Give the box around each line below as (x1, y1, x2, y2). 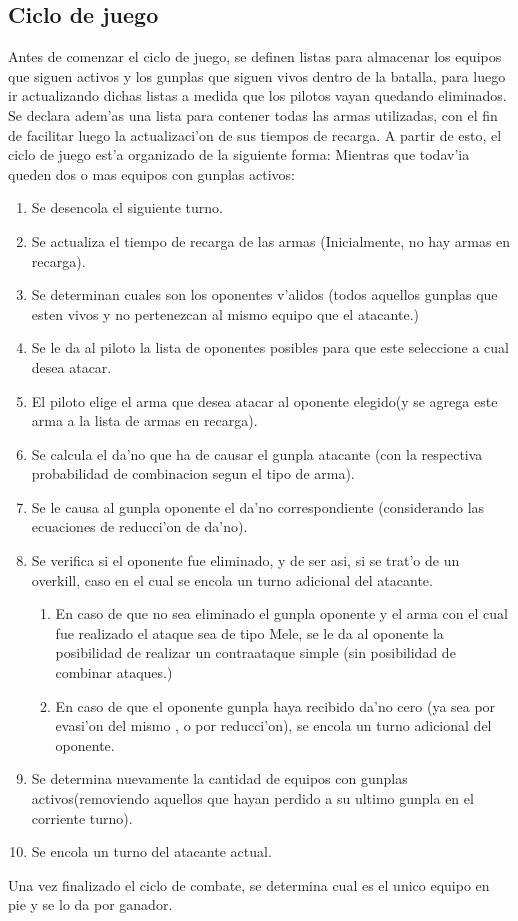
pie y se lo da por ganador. (8, 894, 173, 915)
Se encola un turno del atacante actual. (31, 841, 272, 862)
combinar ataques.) (55, 662, 173, 683)
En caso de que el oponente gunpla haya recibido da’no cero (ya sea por (55, 695, 496, 716)
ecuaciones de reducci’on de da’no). (31, 516, 248, 537)
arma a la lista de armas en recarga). (31, 410, 258, 431)
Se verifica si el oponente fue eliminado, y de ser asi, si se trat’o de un (31, 550, 460, 571)
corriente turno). (31, 807, 133, 828)
